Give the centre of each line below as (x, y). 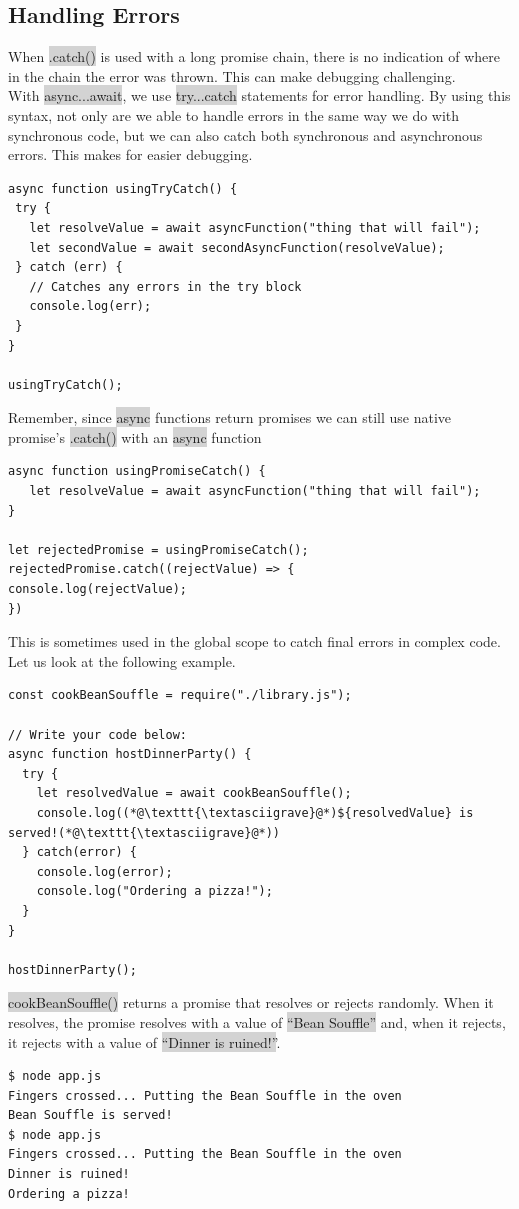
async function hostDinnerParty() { (130, 754)
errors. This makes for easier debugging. (130, 154)
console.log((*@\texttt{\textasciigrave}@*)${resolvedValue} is (255, 812)
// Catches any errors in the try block (165, 286)
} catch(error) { (79, 852)
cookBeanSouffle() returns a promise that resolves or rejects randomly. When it (251, 1002)
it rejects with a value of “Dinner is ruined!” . (144, 1041)
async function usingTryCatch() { (123, 188)
